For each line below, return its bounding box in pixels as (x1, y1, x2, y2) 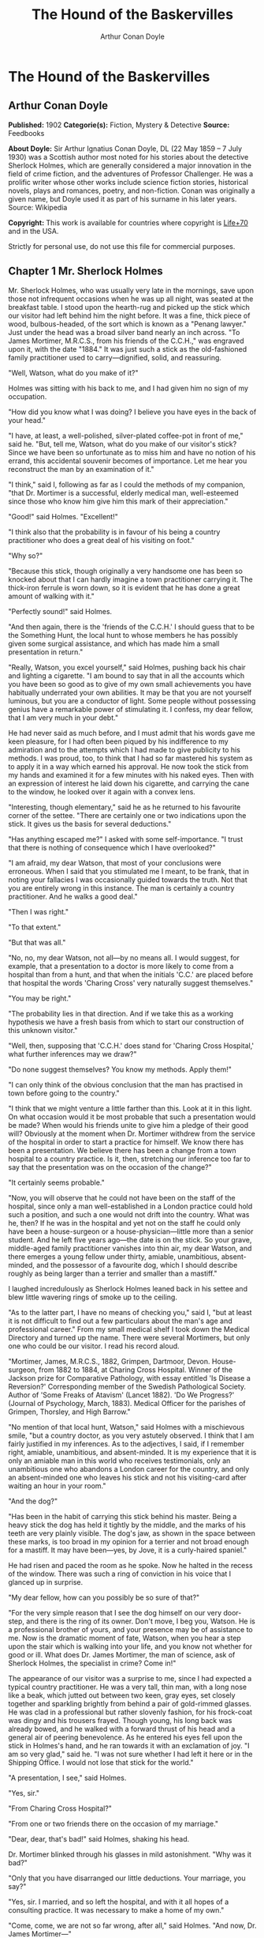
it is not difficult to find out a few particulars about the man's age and (8, 1316, 232, 1325)
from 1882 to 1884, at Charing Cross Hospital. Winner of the (39, 1365, 233, 1374)
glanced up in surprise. (8, 1577, 84, 1586)
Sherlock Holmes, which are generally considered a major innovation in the (8, 160, 252, 170)
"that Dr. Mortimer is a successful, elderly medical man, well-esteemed (8, 488, 239, 497)
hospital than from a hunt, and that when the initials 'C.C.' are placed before (8, 970, 254, 979)
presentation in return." (8, 647, 84, 657)
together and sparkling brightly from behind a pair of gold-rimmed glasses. (8, 1699, 252, 1708)
